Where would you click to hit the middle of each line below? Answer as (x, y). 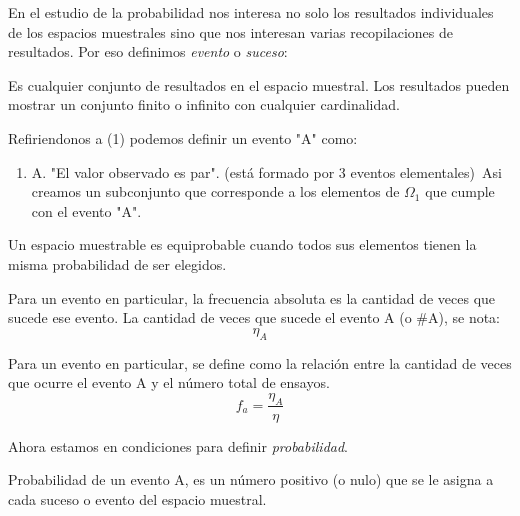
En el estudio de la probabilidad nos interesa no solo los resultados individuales (251, 12)
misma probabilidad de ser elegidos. (117, 263)
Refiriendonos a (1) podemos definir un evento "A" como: (183, 137)
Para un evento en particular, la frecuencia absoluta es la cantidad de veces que (252, 297)
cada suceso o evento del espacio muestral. (137, 498)
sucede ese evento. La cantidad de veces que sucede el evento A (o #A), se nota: (254, 317)
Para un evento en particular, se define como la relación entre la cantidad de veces (260, 362)
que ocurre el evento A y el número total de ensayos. (169, 382)
